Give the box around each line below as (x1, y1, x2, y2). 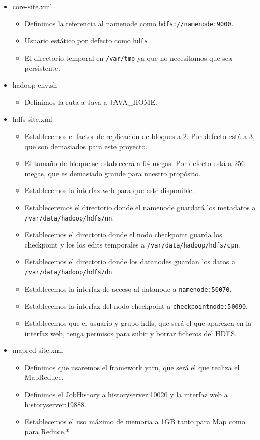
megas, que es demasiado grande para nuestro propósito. (24, 168, 201, 178)
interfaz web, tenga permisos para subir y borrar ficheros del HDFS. (24, 327, 237, 338)
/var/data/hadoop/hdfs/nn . (24, 212, 114, 223)
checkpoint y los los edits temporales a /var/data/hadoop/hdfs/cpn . (24, 239, 240, 250)
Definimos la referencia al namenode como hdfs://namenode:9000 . (24, 18, 234, 29)
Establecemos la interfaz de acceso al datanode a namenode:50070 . (24, 283, 232, 294)
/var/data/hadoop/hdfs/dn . (24, 266, 114, 277)
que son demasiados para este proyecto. (24, 141, 148, 151)
